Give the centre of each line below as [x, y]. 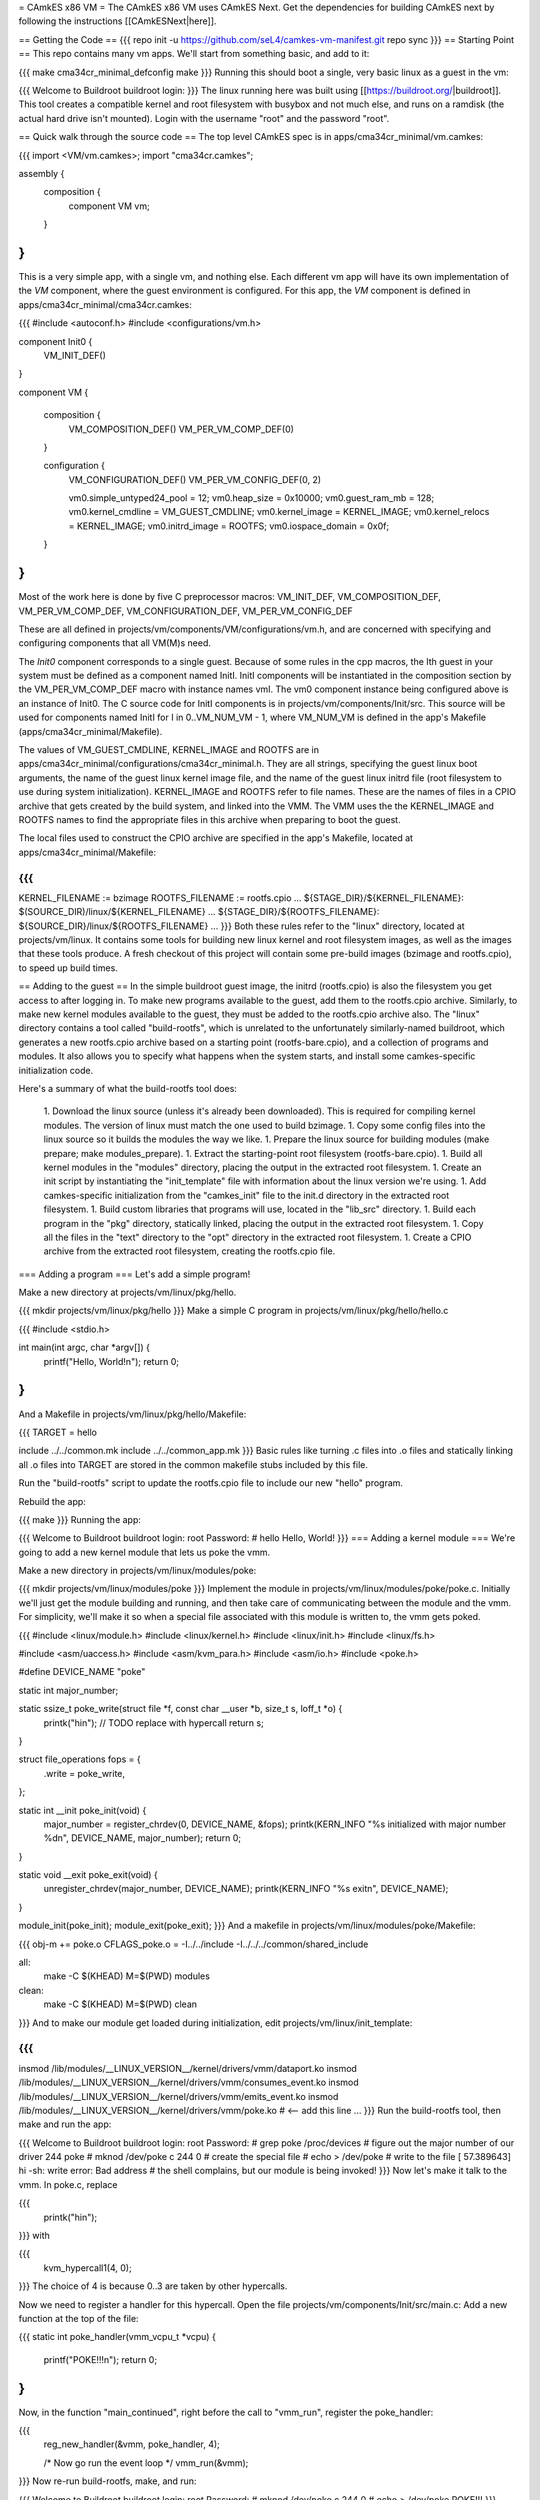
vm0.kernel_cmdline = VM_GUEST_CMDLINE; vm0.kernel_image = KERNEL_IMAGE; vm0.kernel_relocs [279, 512]
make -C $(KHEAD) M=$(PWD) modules [126, 1976]
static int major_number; [68, 1690]
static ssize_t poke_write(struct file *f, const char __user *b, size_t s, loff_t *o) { [180, 1709]
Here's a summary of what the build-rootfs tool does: [127, 1088]
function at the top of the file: [78, 2318]
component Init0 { [55, 341]
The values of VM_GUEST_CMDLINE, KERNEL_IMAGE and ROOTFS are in [169, 750]
